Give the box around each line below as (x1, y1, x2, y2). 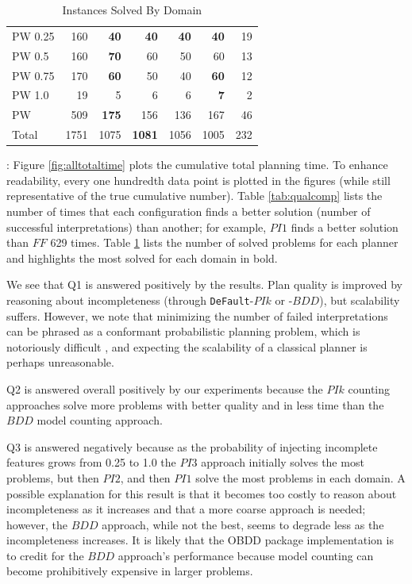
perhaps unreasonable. (6, 354, 114, 371)
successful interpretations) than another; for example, (6, 218, 267, 235)
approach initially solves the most (201, 454, 364, 471)
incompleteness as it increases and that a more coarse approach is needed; (6, 501, 366, 517)
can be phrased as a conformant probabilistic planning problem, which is (6, 323, 360, 340)
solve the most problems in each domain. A (195, 469, 406, 486)
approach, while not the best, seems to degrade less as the (102, 516, 384, 532)
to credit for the (6, 547, 84, 563)
